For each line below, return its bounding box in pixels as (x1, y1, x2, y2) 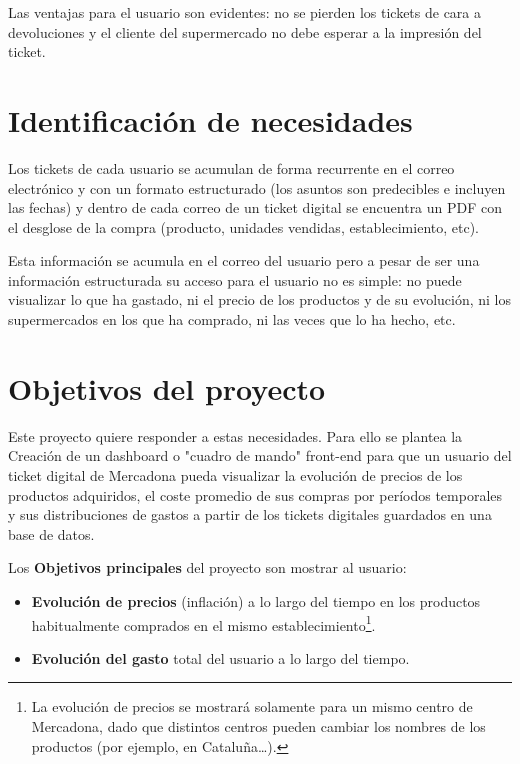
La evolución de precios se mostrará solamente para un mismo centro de (31, 696, 473, 717)
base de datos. (8, 523, 95, 544)
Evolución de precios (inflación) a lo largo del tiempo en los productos (31, 590, 481, 611)
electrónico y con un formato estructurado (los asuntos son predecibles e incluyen (8, 177, 506, 198)
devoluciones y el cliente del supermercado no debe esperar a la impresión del (8, 21, 482, 42)
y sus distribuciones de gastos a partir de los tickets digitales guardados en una (8, 504, 492, 525)
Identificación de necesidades (8, 99, 413, 140)
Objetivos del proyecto (8, 367, 326, 408)
